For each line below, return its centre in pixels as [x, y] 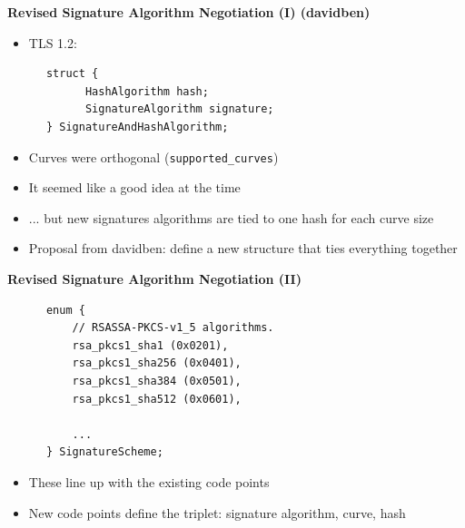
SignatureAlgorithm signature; [179, 109]
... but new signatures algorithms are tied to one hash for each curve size [231, 217]
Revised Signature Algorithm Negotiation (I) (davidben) [189, 12]
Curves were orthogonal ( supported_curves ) [153, 156]
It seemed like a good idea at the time [134, 187]
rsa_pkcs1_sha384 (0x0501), [157, 381]
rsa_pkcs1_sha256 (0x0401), [157, 363]
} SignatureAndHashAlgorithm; [137, 127]
